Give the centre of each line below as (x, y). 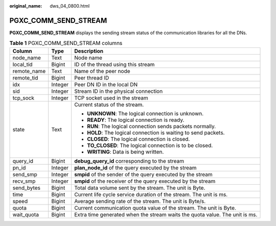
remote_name (29, 71)
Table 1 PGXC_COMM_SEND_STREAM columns (66, 43)
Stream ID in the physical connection (119, 91)
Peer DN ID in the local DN (106, 84)
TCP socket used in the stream (111, 98)
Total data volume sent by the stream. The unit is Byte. (140, 188)
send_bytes (27, 188)
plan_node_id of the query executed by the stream (135, 167)
